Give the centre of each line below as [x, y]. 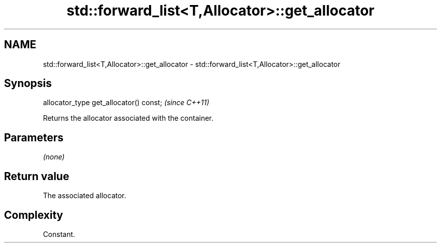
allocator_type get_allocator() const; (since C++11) [126, 103]
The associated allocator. [85, 196]
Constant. [59, 234]
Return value [37, 176]
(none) [54, 157]
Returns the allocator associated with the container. [128, 118]
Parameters [34, 137]
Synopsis [28, 84]
